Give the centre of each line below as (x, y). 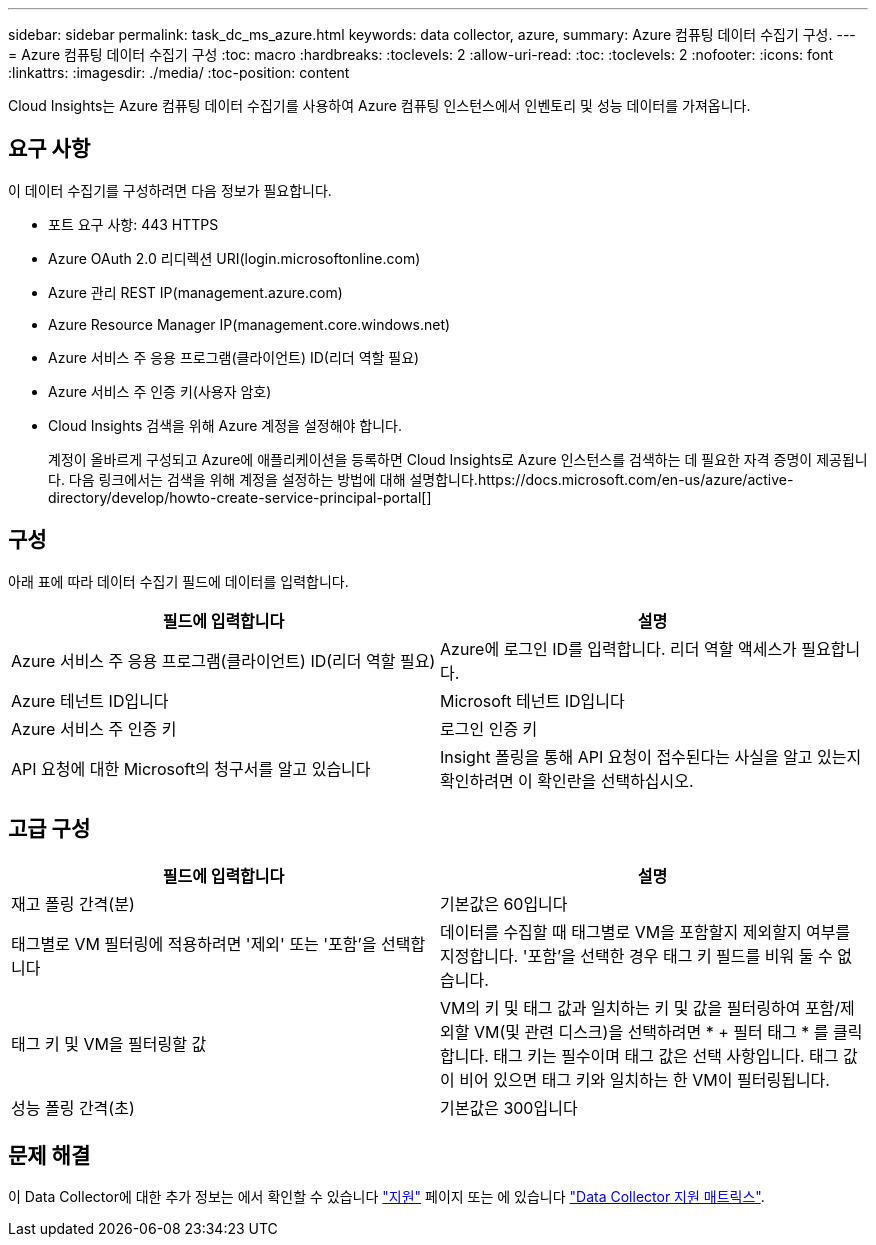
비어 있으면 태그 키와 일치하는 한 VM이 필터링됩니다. (644, 1079)
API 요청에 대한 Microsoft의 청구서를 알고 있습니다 (191, 768)
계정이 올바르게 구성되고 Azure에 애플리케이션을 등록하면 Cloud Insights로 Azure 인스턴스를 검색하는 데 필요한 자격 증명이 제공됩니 (458, 459)
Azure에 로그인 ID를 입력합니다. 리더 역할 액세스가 (618, 648)
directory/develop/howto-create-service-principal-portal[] (240, 497)
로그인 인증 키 (489, 728)
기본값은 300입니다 (509, 1107)
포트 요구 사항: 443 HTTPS (133, 224)
